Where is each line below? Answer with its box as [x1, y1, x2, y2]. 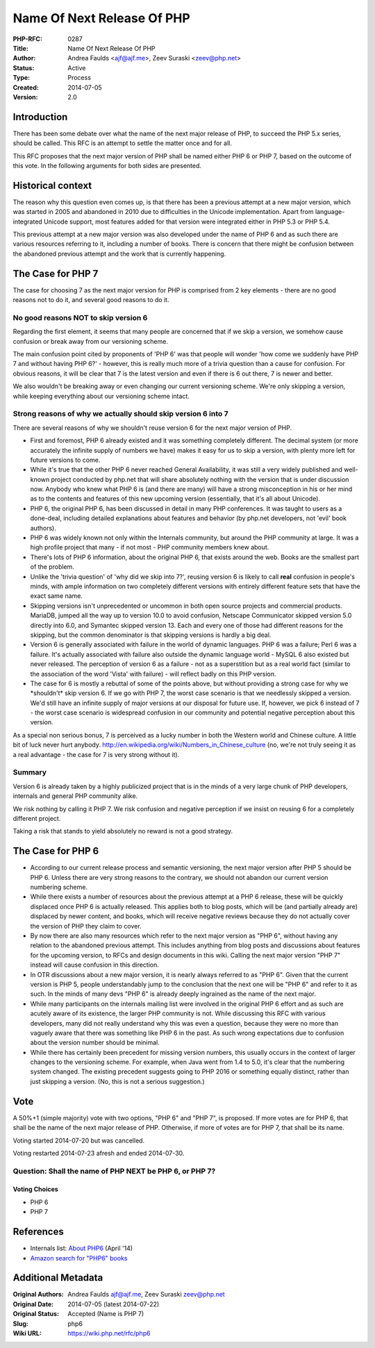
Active [67, 63, 86, 72]
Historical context [12, 179, 92, 191]
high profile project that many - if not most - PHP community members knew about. [30, 543, 269, 551]
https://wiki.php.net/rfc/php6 [67, 1329, 151, 1338]
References [12, 1226, 64, 1238]
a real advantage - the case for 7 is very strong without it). [12, 750, 180, 758]
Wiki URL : [12, 1329, 42, 1338]
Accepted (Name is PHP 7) [67, 1310, 144, 1318]
